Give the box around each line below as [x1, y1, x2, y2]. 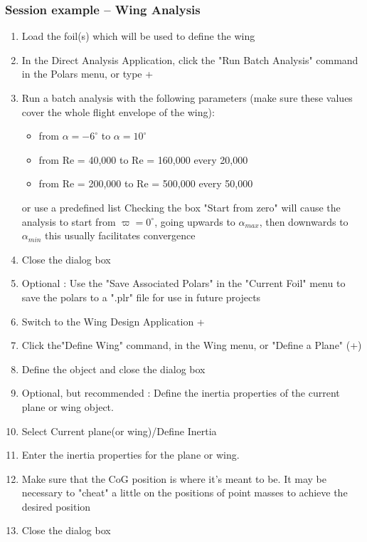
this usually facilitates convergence [45, 228, 196, 243]
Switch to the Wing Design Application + [21, 313, 205, 328]
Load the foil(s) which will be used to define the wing [21, 28, 255, 43]
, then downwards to [259, 214, 349, 229]
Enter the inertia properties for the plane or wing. [21, 447, 240, 462]
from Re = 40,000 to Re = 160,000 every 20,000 [38, 152, 248, 167]
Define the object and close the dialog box [21, 361, 206, 376]
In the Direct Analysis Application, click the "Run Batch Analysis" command [21, 52, 358, 67]
